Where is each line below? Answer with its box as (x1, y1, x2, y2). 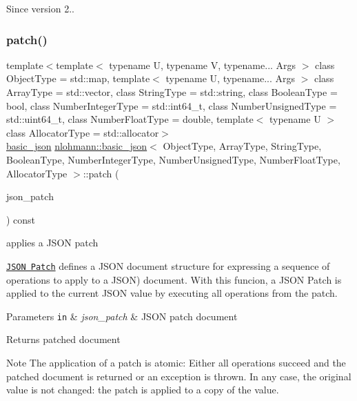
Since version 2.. (6, 1, 74, 15)
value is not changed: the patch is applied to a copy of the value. (6, 382, 279, 397)
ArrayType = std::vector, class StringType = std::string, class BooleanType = (6, 85, 338, 99)
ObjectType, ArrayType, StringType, (163, 139, 322, 153)
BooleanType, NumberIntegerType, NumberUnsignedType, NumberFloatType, (6, 152, 340, 166)
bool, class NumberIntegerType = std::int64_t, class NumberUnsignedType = (6, 98, 337, 113)
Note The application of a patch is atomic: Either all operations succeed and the (6, 355, 346, 370)
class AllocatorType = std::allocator (6, 125, 159, 139)
